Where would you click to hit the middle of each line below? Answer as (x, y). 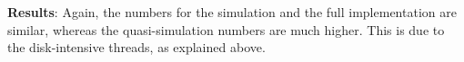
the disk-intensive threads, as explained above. (136, 47)
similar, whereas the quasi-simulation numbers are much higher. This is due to (226, 29)
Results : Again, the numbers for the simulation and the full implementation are (232, 12)
